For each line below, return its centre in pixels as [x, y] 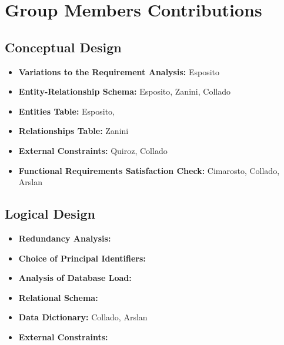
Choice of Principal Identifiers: [82, 258]
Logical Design [50, 214]
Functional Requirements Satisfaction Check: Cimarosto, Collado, [149, 170]
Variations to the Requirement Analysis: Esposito [119, 71]
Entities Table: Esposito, [67, 111]
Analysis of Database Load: [75, 278]
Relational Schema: [58, 297]
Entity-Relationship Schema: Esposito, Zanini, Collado [124, 91]
